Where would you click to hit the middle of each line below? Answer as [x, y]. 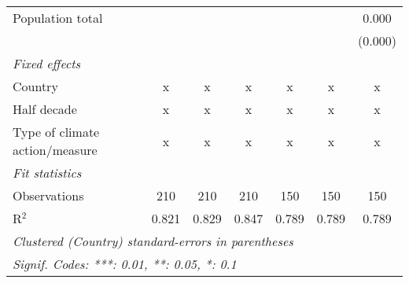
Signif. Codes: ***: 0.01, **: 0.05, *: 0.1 [125, 264]
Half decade [45, 109]
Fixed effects [47, 63]
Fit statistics [47, 173]
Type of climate [56, 132]
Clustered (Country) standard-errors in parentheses [153, 241]
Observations [48, 195]
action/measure [55, 150]
